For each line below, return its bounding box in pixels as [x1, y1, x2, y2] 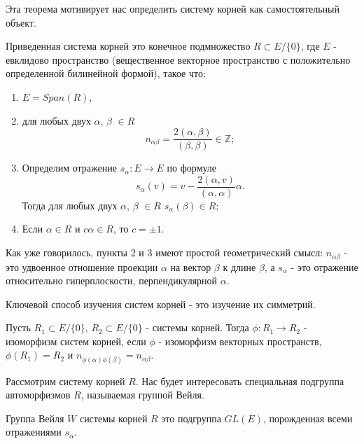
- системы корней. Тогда [146, 320, 249, 335]
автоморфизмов [6, 387, 71, 402]
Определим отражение [22, 160, 117, 175]
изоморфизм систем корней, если [6, 333, 146, 348]
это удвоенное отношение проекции [6, 259, 158, 274]
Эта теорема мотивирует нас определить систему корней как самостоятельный [6, 1, 339, 15]
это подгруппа [161, 410, 221, 425]
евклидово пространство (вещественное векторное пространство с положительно [6, 52, 351, 67]
